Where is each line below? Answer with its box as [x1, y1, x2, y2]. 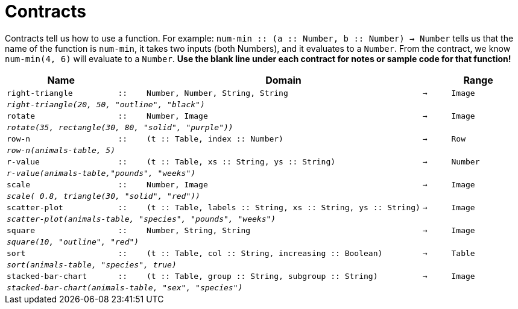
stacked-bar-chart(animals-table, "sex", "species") [7, 282, 243, 292]
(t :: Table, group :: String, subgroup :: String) [146, 271, 378, 281]
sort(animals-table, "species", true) [7, 260, 177, 269]
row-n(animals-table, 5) [7, 145, 116, 155]
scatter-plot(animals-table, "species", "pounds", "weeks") [7, 214, 276, 223]
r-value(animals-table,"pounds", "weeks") [7, 168, 196, 178]
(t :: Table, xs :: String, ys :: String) [146, 157, 336, 166]
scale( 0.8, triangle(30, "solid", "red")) [7, 191, 200, 201]
